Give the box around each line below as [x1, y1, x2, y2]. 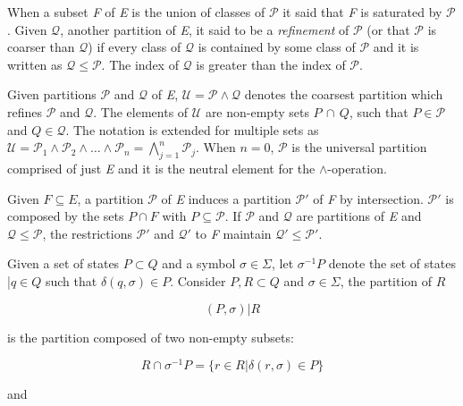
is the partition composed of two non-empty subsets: [7, 327, 294, 346]
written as [7, 55, 63, 73]
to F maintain [195, 224, 272, 242]
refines [7, 102, 43, 121]
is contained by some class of [198, 38, 356, 56]
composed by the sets [7, 207, 124, 225]
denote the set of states [328, 254, 456, 273]
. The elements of [93, 102, 189, 121]
